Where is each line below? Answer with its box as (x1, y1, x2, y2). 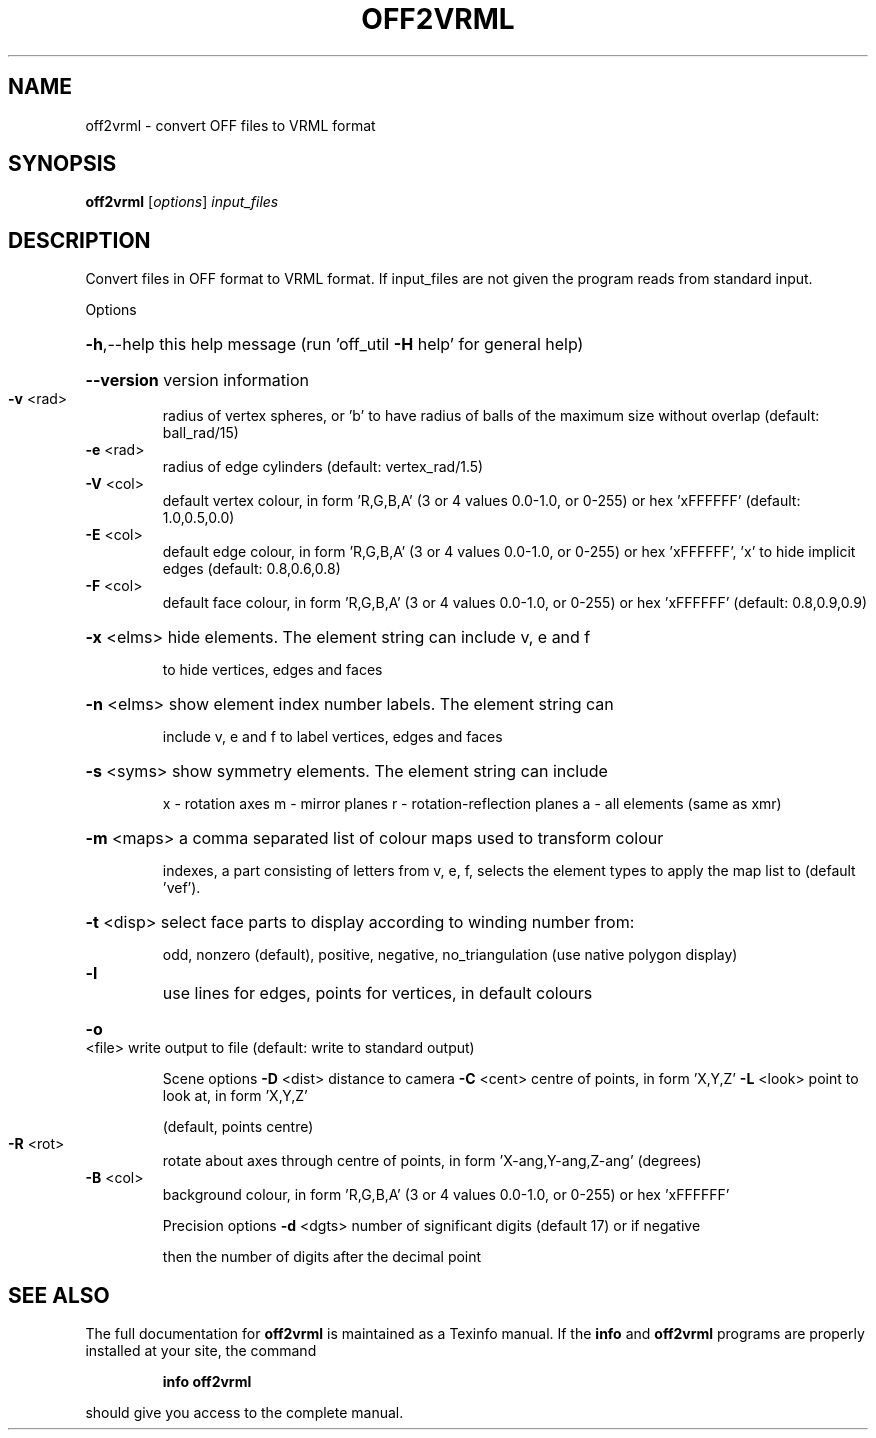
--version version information (85, 370, 309, 391)
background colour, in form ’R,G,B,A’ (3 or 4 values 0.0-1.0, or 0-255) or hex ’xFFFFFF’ (162, 1186, 730, 1204)
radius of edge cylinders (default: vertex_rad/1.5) (162, 458, 484, 476)
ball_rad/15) (162, 424, 239, 442)
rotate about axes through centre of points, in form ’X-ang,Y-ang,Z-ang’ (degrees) (162, 1152, 702, 1170)
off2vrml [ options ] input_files (85, 193, 279, 211)
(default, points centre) (162, 1118, 314, 1136)
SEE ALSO (8, 1282, 110, 1308)
